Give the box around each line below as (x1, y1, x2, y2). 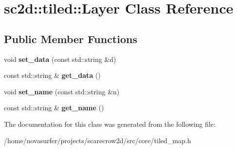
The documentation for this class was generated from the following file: (4, 119, 216, 129)
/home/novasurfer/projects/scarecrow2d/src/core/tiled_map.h (4, 135, 191, 145)
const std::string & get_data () (4, 70, 101, 80)
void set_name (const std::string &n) (4, 86, 120, 96)
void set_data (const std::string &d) (4, 54, 116, 64)
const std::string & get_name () (4, 103, 104, 113)
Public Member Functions (4, 31, 137, 46)
